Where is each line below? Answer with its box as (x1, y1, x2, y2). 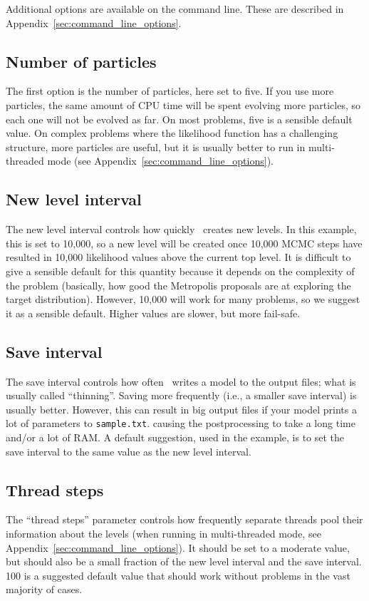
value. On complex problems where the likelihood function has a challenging (6, 125, 338, 140)
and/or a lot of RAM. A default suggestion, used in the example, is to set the (6, 429, 345, 444)
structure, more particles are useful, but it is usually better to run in (6, 139, 306, 154)
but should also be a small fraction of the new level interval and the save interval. (6, 554, 362, 569)
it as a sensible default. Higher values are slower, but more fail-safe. (6, 305, 301, 320)
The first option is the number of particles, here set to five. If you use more (6, 83, 334, 98)
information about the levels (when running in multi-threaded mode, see (6, 525, 321, 540)
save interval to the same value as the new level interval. (6, 443, 251, 458)
